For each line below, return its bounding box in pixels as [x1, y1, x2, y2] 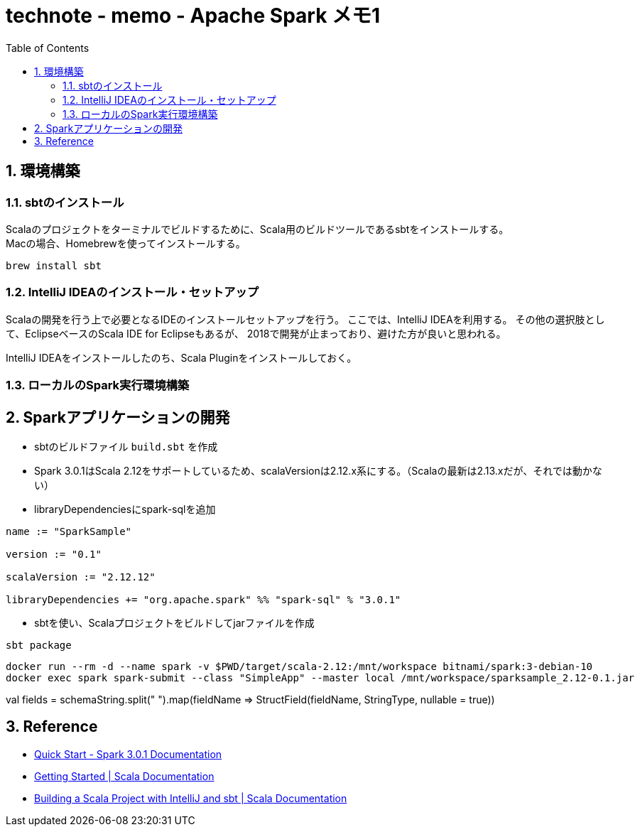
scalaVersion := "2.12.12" [6, 571, 156, 583]
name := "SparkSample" [6, 525, 132, 537]
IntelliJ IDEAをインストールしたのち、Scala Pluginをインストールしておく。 [6, 351, 357, 364]
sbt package [6, 639, 72, 651]
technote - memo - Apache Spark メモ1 [6, 4, 381, 28]
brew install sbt [6, 259, 102, 271]
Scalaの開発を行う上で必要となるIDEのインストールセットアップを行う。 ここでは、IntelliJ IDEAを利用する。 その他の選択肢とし [6, 313, 605, 325]
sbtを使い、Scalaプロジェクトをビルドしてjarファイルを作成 [34, 616, 315, 629]
